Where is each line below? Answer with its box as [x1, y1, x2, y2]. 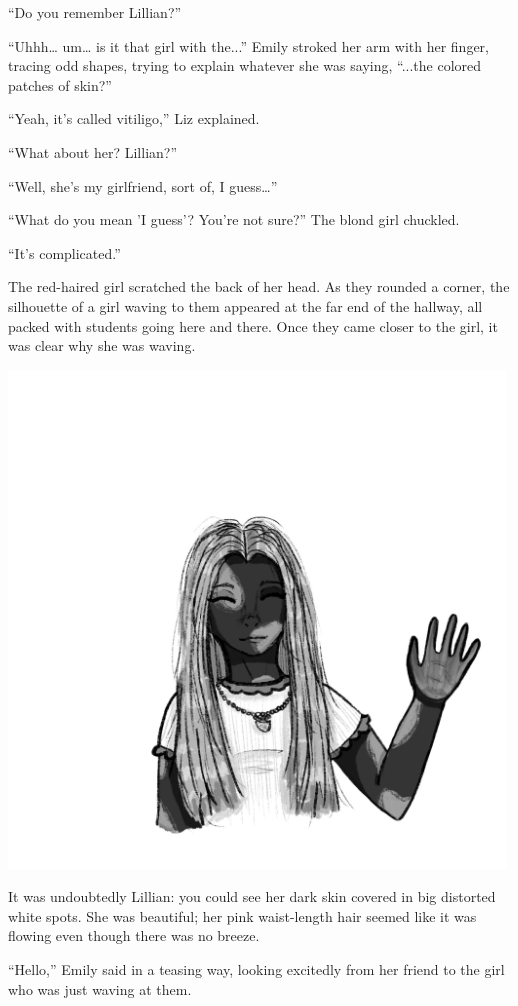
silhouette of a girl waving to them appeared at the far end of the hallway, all [8, 295, 483, 316]
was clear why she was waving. [8, 335, 196, 356]
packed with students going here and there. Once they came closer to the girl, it [8, 315, 498, 336]
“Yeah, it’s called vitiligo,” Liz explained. [8, 108, 260, 129]
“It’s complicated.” [8, 242, 121, 263]
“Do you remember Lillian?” [8, 2, 182, 22]
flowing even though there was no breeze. [8, 925, 260, 946]
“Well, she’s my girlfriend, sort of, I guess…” [8, 175, 278, 196]
